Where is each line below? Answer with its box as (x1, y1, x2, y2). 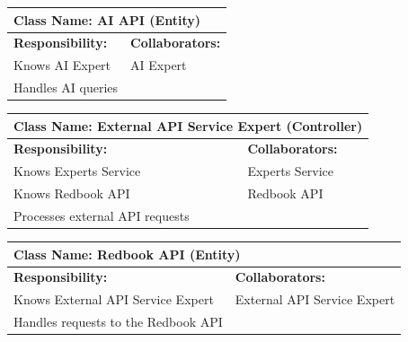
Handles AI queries (13, 78, 119, 97)
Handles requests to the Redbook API (13, 312, 223, 331)
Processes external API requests (13, 206, 190, 224)
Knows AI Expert (13, 56, 111, 75)
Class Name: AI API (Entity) (13, 10, 200, 29)
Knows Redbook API (13, 184, 130, 203)
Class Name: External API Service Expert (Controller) (13, 116, 363, 135)
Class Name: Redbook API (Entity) (13, 244, 241, 263)
